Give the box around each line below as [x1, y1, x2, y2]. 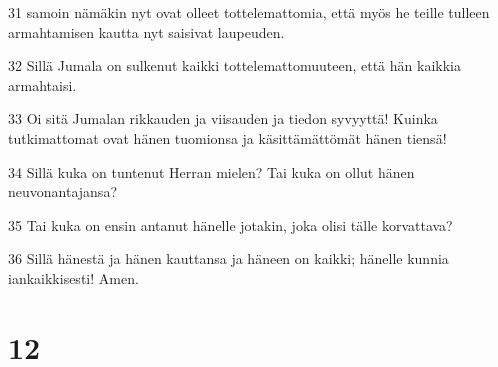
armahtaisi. [8, 74, 77, 95]
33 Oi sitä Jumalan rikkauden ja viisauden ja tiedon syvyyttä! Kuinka [8, 108, 438, 129]
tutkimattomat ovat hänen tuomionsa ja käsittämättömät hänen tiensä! [8, 127, 447, 148]
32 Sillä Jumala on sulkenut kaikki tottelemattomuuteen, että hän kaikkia [8, 55, 461, 76]
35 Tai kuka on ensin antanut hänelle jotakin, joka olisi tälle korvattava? [8, 214, 453, 235]
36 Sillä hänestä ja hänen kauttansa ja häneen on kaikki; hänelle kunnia [8, 248, 449, 269]
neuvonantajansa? [8, 181, 117, 202]
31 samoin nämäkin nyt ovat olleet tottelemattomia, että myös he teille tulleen [8, 2, 490, 22]
